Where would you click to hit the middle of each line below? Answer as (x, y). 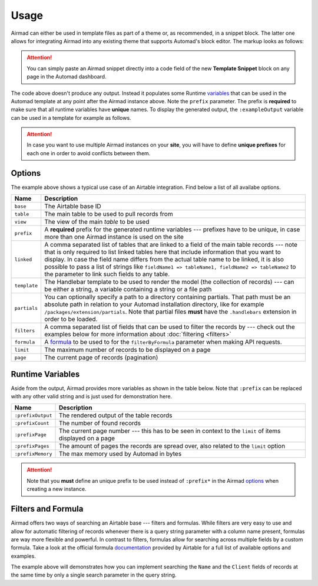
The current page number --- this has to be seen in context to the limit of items (170, 431)
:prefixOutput (33, 415)
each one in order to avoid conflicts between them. (89, 153)
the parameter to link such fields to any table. (107, 274)
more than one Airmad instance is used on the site (114, 237)
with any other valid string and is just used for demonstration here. (92, 397)
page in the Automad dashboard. (67, 77)
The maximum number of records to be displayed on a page (127, 350)
